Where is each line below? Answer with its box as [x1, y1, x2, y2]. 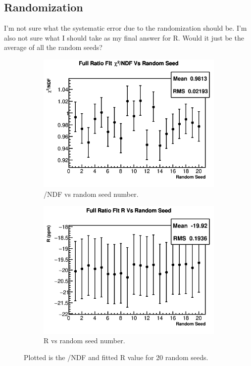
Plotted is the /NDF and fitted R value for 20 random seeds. [24, 352, 208, 363]
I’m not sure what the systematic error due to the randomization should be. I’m [4, 23, 247, 33]
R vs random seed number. [44, 335, 125, 346]
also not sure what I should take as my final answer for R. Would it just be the [4, 32, 244, 43]
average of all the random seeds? [4, 42, 102, 52]
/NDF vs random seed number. [44, 188, 139, 199]
